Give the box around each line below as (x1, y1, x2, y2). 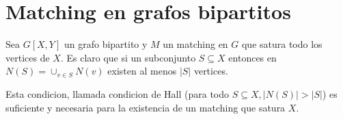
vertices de (5, 50, 50, 64)
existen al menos (107, 64, 177, 78)
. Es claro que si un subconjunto (60, 50, 196, 64)
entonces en (228, 50, 277, 64)
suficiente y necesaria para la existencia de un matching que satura (5, 100, 286, 114)
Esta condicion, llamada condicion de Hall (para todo (5, 86, 230, 101)
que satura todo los (241, 37, 323, 51)
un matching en (163, 37, 228, 51)
